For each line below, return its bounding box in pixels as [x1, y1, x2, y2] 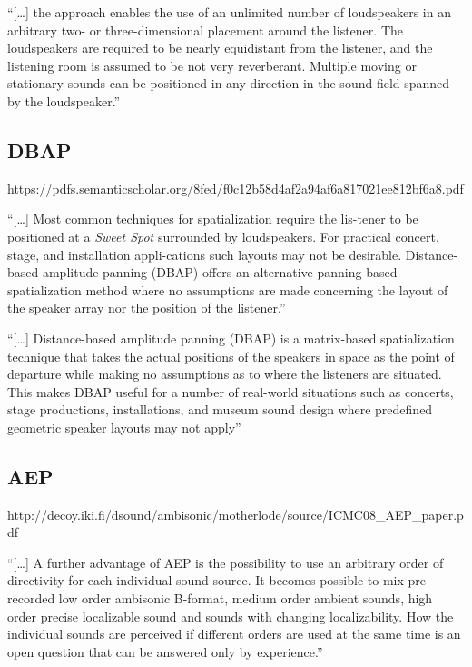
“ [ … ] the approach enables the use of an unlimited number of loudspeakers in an [7, 3, 451, 21]
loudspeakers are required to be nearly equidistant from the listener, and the [7, 38, 433, 57]
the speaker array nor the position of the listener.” [7, 298, 286, 317]
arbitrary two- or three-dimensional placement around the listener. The [7, 20, 403, 39]
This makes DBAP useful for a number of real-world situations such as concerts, [7, 382, 454, 401]
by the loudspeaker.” [7, 91, 121, 110]
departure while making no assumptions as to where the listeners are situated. [7, 364, 442, 383]
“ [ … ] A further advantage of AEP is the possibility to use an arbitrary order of [7, 553, 444, 572]
